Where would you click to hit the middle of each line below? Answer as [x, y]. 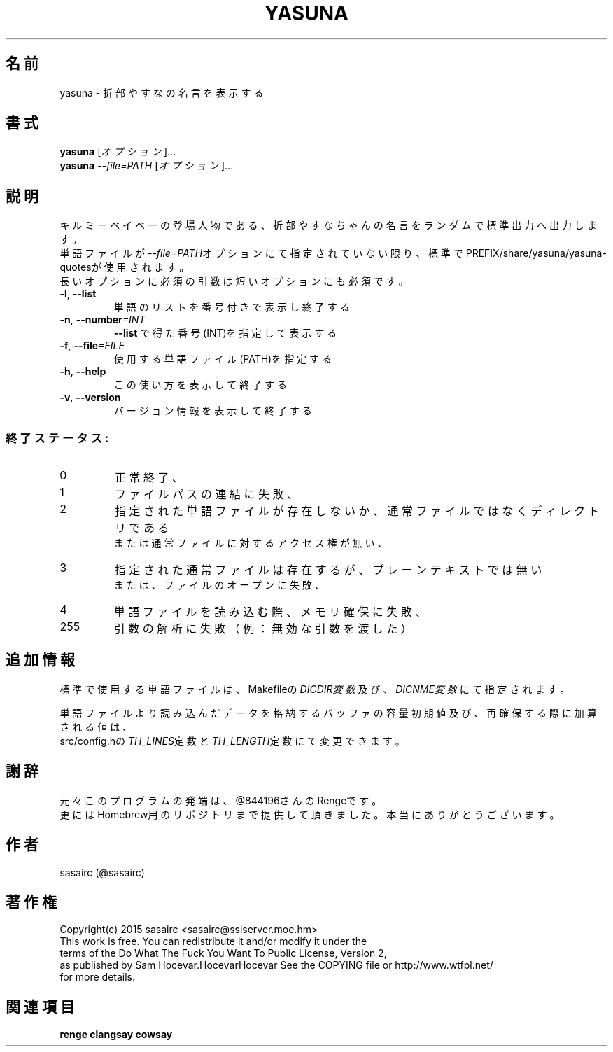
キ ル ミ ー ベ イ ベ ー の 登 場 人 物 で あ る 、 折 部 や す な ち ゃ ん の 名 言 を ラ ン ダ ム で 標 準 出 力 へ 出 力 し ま [328, 225]
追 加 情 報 [40, 660]
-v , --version [90, 398]
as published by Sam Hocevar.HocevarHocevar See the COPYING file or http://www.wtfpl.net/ [276, 965]
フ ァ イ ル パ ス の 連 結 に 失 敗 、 [207, 495]
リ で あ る [142, 528]
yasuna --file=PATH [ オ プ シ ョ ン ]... [147, 166]
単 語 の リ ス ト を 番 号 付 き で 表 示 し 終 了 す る [232, 307]
